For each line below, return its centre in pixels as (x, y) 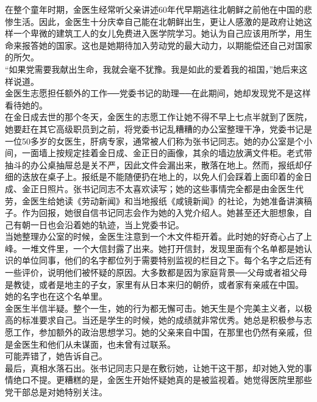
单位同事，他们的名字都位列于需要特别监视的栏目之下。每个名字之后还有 (167, 260)
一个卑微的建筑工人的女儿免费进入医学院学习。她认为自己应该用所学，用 (158, 33)
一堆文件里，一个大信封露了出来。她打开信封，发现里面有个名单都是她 (162, 248)
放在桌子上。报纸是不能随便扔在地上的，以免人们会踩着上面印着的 (162, 177)
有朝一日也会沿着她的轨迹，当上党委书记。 (98, 224)
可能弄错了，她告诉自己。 (56, 356)
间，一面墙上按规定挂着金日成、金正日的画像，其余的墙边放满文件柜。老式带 (158, 153)
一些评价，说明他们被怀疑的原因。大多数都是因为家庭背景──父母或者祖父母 (156, 272)
